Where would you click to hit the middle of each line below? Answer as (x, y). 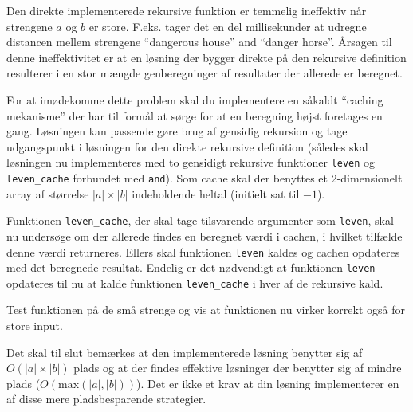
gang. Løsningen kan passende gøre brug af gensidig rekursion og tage (177, 131)
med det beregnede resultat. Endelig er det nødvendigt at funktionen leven (191, 267)
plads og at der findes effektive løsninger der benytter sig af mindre (238, 368)
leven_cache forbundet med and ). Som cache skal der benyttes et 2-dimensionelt (205, 178)
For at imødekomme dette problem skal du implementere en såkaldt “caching (195, 99)
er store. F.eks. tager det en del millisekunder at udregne (228, 26)
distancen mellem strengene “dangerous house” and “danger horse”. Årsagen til (199, 42)
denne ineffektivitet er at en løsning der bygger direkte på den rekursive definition (206, 57)
